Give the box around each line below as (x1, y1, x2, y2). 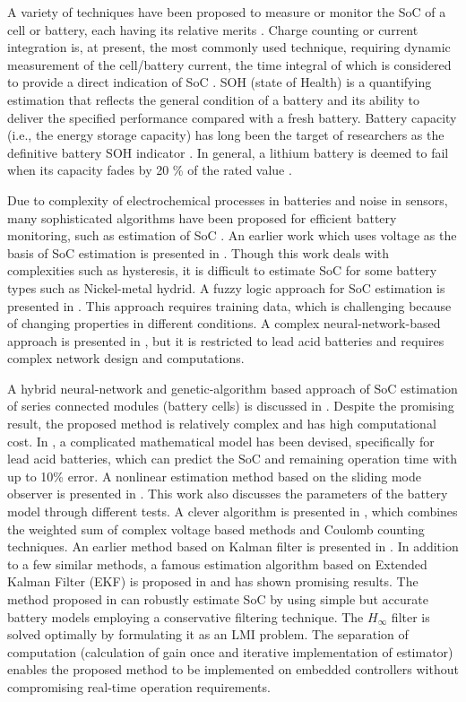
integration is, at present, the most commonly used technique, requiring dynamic (7, 38, 451, 56)
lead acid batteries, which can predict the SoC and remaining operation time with (7, 449, 457, 468)
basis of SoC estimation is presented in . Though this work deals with (7, 243, 390, 262)
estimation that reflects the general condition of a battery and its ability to (7, 90, 420, 108)
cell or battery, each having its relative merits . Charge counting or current (7, 20, 419, 39)
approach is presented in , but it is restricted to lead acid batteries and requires (7, 331, 444, 350)
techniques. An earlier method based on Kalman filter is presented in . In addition (7, 537, 459, 556)
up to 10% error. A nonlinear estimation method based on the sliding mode (7, 466, 422, 485)
